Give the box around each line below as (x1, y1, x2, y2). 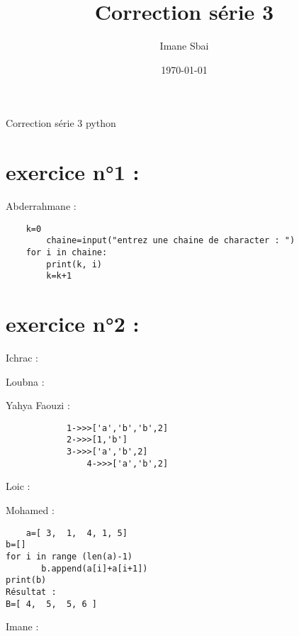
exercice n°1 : (6, 157, 140, 186)
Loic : (6, 479, 30, 493)
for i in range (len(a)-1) (6, 551, 132, 562)
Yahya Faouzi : (6, 398, 70, 413)
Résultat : (6, 586, 57, 597)
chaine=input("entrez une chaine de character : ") (46, 235, 295, 246)
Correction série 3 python (6, 116, 116, 130)
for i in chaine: (26, 247, 108, 257)
